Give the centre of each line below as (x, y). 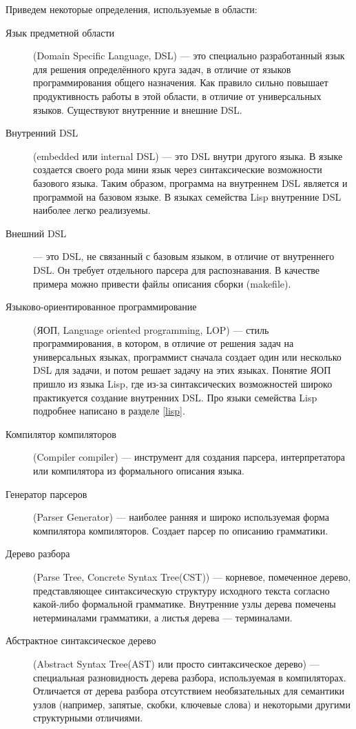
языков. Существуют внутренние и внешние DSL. (138, 109)
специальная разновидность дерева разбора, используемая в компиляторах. (190, 677)
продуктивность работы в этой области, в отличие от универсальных (177, 96)
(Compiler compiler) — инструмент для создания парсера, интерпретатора (189, 457)
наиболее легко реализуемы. (92, 210)
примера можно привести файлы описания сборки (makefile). (162, 283)
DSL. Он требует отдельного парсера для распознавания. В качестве (177, 269)
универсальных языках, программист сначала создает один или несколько (187, 356)
